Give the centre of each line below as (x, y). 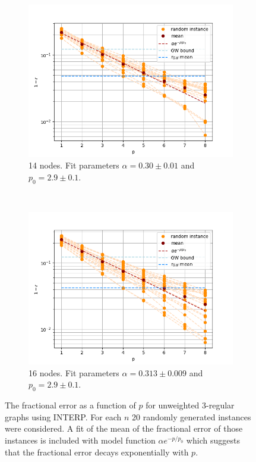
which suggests (213, 440)
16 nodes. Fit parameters (74, 372)
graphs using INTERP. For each (63, 416)
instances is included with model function (80, 440)
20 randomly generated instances (191, 416)
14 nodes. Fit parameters (74, 165)
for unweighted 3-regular (190, 405)
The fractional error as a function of (70, 405)
